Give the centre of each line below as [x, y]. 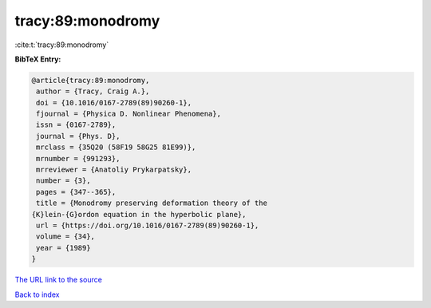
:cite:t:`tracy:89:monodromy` [62, 45]
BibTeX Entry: [38, 59]
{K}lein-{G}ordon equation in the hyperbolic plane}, [139, 214]
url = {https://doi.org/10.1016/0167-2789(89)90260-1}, [148, 225]
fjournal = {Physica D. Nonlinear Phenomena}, [129, 114]
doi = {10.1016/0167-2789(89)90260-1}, [114, 103]
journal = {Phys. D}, [78, 136]
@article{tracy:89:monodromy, [91, 80]
